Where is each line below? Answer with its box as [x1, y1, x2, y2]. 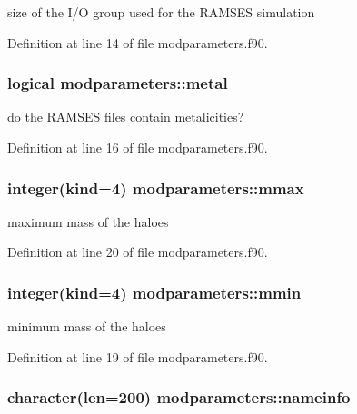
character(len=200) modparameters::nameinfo [7, 386, 351, 409]
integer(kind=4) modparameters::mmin [7, 281, 302, 303]
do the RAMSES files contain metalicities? [7, 107, 244, 126]
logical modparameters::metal [7, 72, 228, 94]
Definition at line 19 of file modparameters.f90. [7, 347, 268, 366]
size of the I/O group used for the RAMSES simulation [7, 3, 315, 21]
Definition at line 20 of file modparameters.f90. [7, 242, 268, 261]
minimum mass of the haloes [7, 317, 166, 336]
